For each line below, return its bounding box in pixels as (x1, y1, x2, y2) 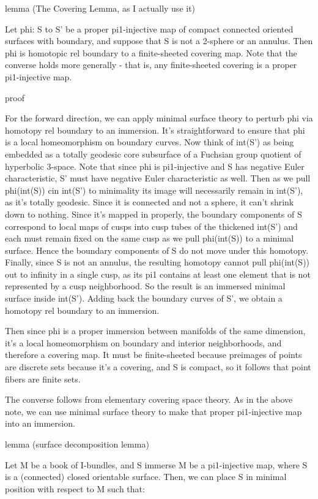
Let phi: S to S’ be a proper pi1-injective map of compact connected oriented (5, 22, 294, 35)
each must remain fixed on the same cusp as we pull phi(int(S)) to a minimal (5, 232, 294, 245)
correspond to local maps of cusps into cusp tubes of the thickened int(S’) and (5, 219, 298, 232)
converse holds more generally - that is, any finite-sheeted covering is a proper (5, 58, 297, 71)
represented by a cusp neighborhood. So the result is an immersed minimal (5, 280, 286, 292)
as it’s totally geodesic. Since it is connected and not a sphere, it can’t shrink (5, 196, 294, 208)
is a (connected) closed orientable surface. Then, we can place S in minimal (5, 470, 287, 483)
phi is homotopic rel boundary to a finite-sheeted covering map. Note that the (5, 46, 297, 59)
